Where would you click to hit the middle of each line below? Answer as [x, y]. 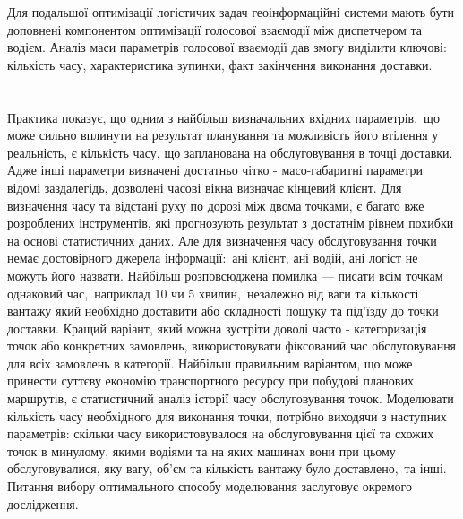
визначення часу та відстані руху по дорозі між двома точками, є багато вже [216, 205]
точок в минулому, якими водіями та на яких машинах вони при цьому [201, 450]
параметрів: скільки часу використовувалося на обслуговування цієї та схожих [221, 433]
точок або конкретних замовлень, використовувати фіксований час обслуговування [232, 346]
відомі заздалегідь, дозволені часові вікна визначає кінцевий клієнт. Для [205, 187]
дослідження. [43, 503]
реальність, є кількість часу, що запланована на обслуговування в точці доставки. [230, 152]
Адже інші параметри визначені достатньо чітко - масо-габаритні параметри [215, 170]
